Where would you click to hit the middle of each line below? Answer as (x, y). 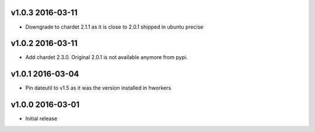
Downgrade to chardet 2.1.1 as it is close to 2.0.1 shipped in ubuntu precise (114, 27)
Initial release (41, 119)
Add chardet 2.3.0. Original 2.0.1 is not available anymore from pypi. (106, 57)
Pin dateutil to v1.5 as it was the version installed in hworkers (98, 88)
